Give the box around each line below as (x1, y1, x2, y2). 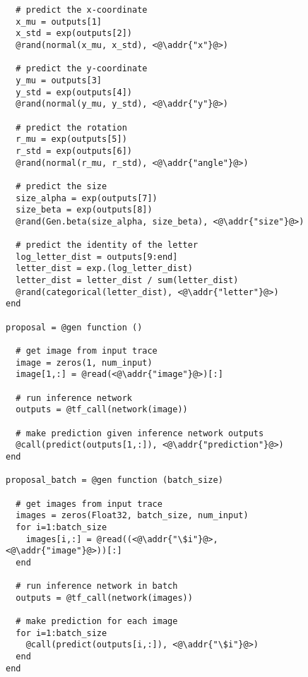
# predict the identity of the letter (16, 240, 199, 251)
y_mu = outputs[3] (16, 75, 102, 85)
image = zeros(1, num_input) (16, 357, 153, 368)
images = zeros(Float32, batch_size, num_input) (16, 510, 249, 521)
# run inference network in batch (16, 581, 178, 592)
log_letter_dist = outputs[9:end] (16, 251, 178, 262)
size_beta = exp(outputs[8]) (16, 205, 153, 215)
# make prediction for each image (16, 616, 178, 627)
